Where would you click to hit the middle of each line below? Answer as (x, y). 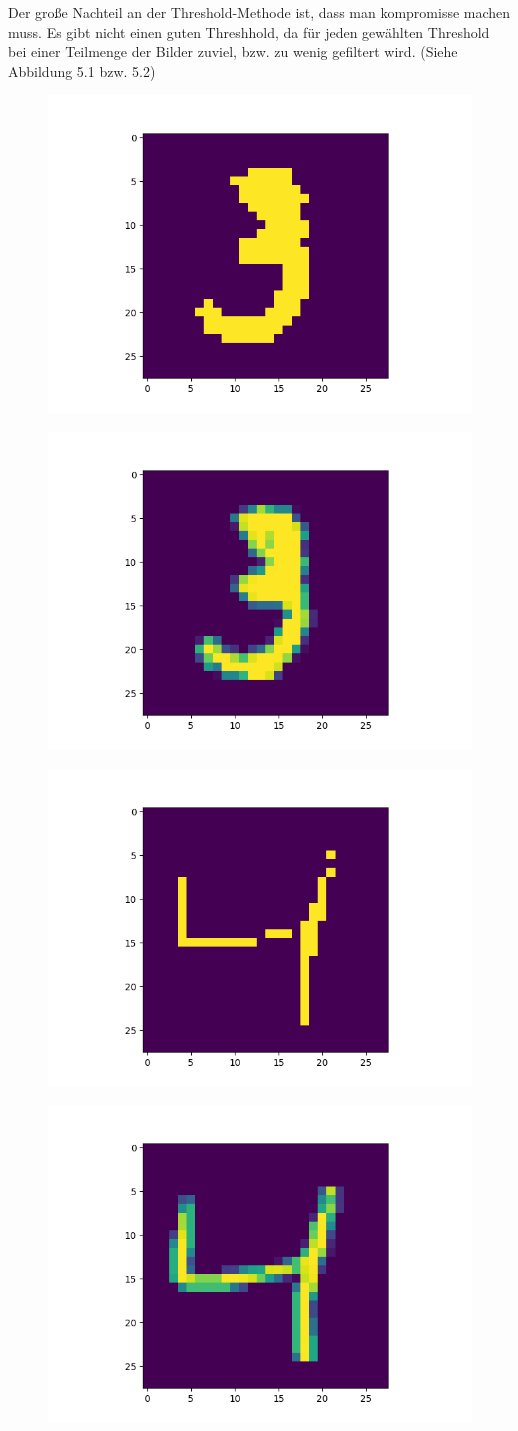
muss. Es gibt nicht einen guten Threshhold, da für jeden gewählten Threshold (249, 31)
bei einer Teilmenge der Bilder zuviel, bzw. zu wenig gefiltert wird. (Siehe (233, 51)
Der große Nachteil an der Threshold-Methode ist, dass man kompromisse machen (259, 12)
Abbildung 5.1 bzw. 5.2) (82, 70)
